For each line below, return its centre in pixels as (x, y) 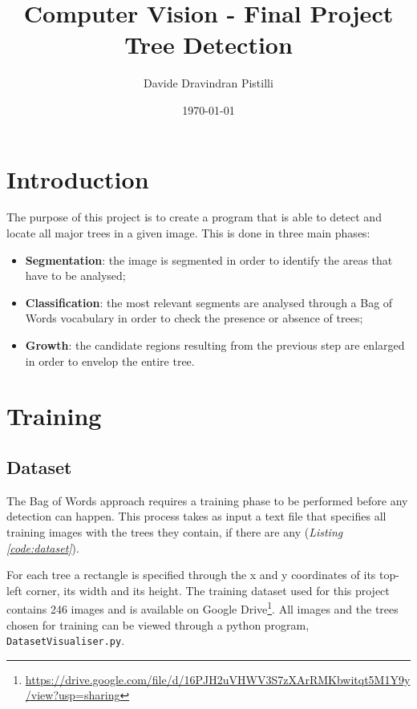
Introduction (78, 178)
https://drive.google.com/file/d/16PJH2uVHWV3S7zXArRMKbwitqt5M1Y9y (218, 679)
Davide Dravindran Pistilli (208, 83)
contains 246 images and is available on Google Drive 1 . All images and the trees (202, 608)
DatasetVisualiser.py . (66, 640)
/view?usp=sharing (73, 695)
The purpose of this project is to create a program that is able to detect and (194, 217)
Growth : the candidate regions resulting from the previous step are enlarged (215, 345)
